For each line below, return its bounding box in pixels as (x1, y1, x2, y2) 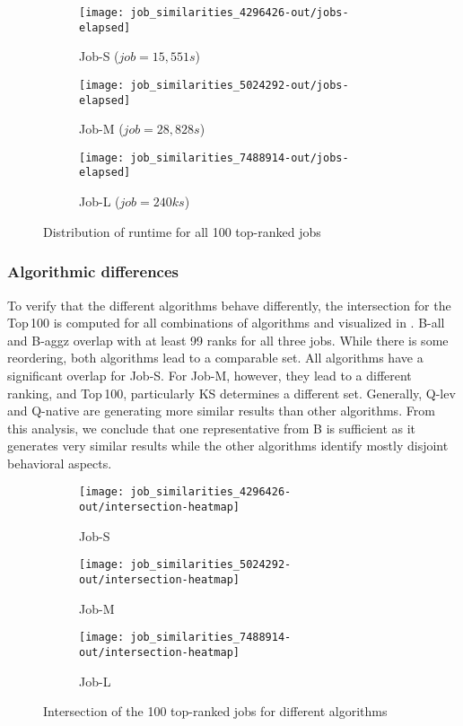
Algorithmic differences (7, 260, 179, 283)
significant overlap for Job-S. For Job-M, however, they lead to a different (7, 365, 412, 384)
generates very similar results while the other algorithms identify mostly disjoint (7, 436, 449, 455)
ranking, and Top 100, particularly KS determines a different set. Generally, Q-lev (7, 383, 456, 402)
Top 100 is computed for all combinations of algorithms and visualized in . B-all (7, 313, 445, 332)
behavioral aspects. (7, 453, 112, 472)
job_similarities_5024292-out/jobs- (130, 78, 349, 92)
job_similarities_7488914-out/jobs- (130, 151, 349, 164)
